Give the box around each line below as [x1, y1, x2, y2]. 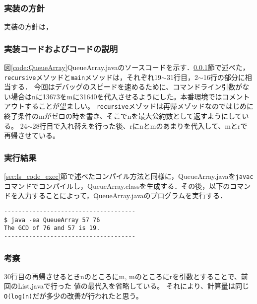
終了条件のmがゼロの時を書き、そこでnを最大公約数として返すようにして [4, 111, 242, 121]
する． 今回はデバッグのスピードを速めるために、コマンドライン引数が [10, 81, 243, 92]
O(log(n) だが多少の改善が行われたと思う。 [4, 291, 143, 301]
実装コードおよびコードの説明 [4, 42, 118, 55]
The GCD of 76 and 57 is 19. [4, 225, 100, 232]
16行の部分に [203, 72, 245, 82]
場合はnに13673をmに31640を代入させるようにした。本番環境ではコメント [10, 91, 250, 101]
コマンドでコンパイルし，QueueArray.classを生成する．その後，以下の [4, 180, 230, 191]
